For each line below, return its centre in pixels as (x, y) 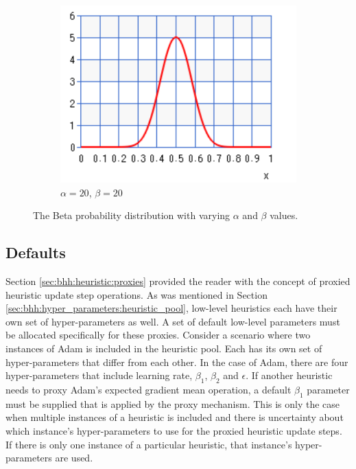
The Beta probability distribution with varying (132, 215)
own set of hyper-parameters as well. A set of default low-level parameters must (173, 321)
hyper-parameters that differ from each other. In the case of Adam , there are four (177, 362)
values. (284, 215)
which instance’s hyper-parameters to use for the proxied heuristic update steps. (174, 430)
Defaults (36, 252)
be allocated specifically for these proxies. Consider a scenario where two (158, 335)
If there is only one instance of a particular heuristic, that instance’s (149, 444)
